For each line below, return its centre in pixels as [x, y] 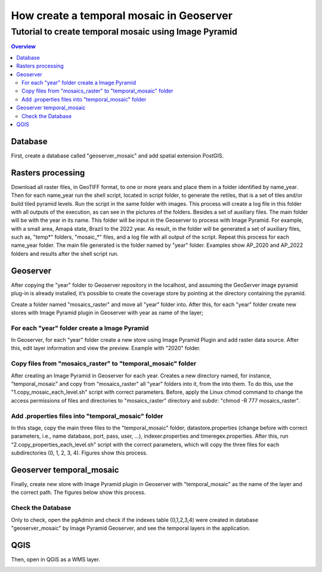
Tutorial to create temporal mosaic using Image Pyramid [124, 32]
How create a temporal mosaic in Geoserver [122, 16]
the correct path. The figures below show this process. [78, 493]
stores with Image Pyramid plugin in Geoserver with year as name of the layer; [107, 313]
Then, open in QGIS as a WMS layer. [56, 559]
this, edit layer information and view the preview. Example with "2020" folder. [106, 348]
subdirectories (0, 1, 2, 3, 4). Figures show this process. [79, 453]
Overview [23, 47]
